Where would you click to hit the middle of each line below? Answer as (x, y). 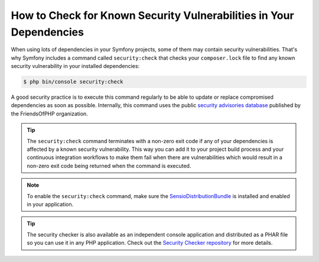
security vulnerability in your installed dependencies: (75, 66)
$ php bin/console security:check (73, 82)
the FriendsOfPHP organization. (49, 114)
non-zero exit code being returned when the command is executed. (109, 166)
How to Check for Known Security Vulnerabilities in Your (153, 15)
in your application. (50, 204)
